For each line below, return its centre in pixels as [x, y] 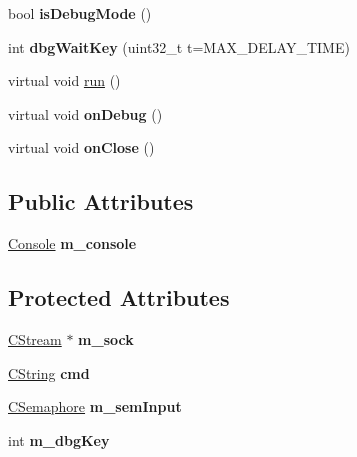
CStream [35, 338]
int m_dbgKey [59, 439]
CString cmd [49, 372]
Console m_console [72, 243]
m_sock [106, 338]
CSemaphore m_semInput [95, 406]
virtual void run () [64, 80]
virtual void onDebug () [85, 113]
